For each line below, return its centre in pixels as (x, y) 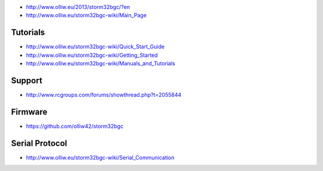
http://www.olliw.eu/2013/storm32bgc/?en (78, 7)
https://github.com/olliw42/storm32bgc (75, 126)
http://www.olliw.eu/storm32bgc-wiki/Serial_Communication (100, 157)
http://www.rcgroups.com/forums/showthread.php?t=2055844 (104, 94)
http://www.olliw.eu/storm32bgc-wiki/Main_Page (86, 16)
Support (27, 80)
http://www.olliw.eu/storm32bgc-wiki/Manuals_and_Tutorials (101, 63)
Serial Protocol (39, 143)
